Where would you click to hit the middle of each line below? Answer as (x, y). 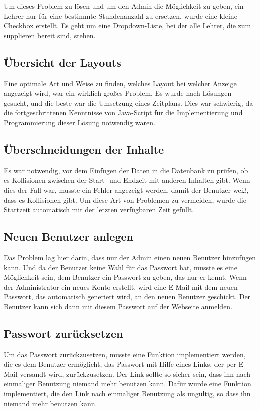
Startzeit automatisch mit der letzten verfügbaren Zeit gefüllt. (99, 209)
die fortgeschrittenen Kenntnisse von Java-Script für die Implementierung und (123, 113)
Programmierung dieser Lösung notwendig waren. (80, 122)
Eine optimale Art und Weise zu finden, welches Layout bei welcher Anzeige (120, 83)
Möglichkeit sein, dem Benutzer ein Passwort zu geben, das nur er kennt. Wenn (125, 277)
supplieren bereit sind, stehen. (50, 35)
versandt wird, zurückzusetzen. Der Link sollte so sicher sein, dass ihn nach (135, 373)
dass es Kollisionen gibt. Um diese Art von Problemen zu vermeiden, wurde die (125, 200)
